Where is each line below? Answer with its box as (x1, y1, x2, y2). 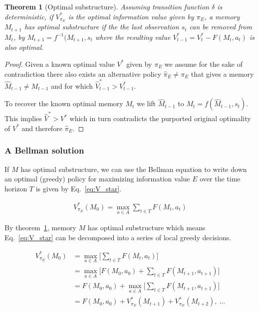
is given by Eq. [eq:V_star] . (35, 183, 122, 193)
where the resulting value (95, 31, 171, 42)
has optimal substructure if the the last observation (24, 21, 179, 32)
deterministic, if (4, 11, 53, 21)
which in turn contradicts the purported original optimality (69, 113, 251, 124)
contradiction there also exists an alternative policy (4, 68, 161, 79)
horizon (4, 183, 27, 193)
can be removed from (189, 21, 253, 32)
